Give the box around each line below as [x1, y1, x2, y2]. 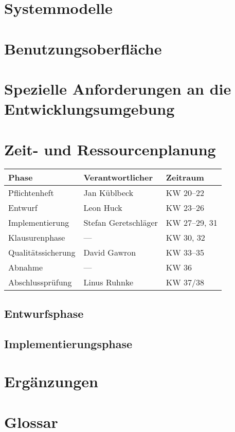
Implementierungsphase [4, 335, 133, 351]
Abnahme [8, 261, 43, 274]
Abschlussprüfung [8, 276, 72, 289]
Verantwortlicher [83, 171, 153, 184]
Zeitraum [166, 171, 204, 184]
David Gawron [83, 246, 136, 259]
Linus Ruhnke [83, 276, 134, 289]
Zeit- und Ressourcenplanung [4, 138, 216, 159]
